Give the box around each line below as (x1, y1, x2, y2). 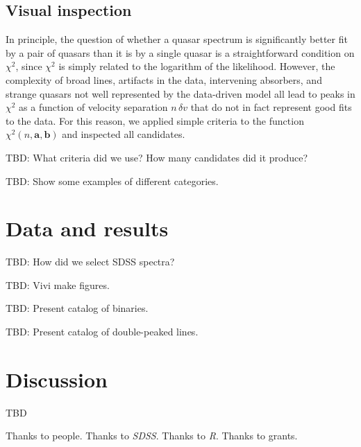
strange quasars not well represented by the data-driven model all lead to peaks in (6, 86, 355, 100)
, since (15, 59, 42, 73)
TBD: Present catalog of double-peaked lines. (6, 324, 199, 339)
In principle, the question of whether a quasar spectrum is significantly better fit (6, 32, 348, 46)
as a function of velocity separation (19, 100, 168, 114)
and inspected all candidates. (62, 127, 185, 141)
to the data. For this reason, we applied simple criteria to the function (6, 113, 304, 128)
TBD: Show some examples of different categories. (6, 173, 219, 188)
